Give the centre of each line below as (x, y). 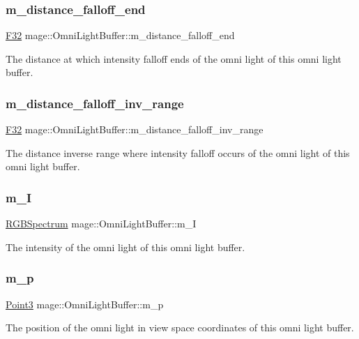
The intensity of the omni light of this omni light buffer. (125, 247)
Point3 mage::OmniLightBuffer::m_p (85, 304)
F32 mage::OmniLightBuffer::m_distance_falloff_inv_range (135, 129)
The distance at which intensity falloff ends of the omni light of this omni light (174, 58)
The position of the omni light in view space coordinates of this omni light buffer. (180, 327)
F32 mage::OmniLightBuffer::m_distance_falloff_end (120, 35)
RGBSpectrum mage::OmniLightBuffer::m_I (101, 224)
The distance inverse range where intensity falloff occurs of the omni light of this (178, 152)
